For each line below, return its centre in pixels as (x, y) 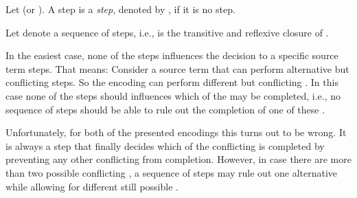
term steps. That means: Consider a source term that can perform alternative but (177, 68)
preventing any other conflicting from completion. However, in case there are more (178, 159)
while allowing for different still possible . (92, 186)
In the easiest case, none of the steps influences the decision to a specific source (172, 55)
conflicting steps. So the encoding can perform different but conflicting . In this (172, 82)
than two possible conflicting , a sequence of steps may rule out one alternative (172, 172)
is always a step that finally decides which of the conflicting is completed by (165, 145)
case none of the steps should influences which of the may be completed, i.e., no (173, 95)
